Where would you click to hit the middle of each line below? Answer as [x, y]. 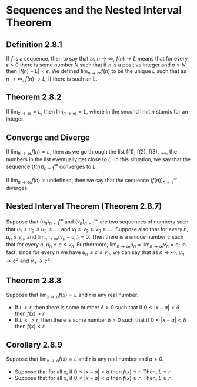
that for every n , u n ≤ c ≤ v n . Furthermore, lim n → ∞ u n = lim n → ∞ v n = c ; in [96, 245]
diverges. [17, 188]
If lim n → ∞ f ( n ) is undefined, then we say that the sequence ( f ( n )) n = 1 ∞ [92, 181]
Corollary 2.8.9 [34, 345]
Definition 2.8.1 [34, 44]
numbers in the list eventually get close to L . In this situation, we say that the [98, 159]
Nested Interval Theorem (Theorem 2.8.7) [84, 206]
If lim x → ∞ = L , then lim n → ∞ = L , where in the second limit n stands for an [97, 112]
